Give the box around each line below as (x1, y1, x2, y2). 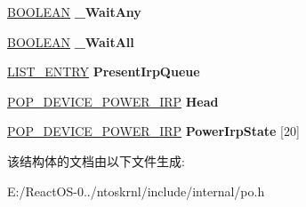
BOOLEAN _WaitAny (7, 3, 141, 20)
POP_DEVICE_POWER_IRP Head (7, 92, 219, 110)
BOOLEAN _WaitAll (7, 32, 134, 51)
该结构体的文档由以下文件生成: (7, 151, 185, 170)
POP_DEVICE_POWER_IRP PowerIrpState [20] (7, 122, 300, 140)
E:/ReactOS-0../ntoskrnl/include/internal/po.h (7, 181, 265, 200)
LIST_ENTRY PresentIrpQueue (7, 62, 200, 81)
